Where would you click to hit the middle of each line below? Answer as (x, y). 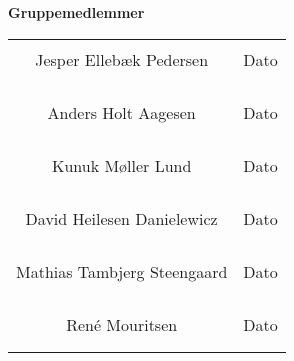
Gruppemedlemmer (76, 12)
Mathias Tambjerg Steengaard (122, 271)
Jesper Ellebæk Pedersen (122, 59)
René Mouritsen (122, 324)
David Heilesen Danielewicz (121, 218)
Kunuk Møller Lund (121, 165)
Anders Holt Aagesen (121, 112)
